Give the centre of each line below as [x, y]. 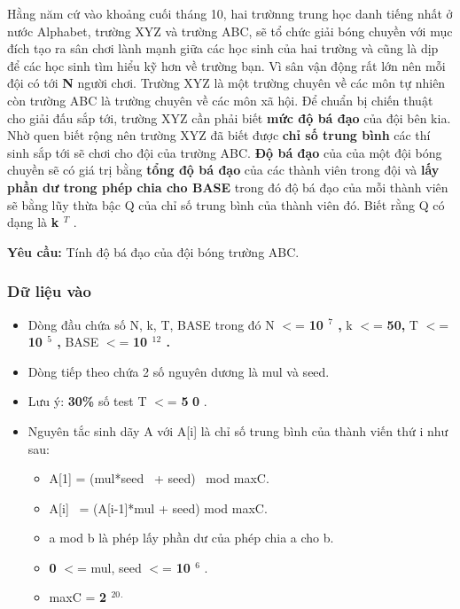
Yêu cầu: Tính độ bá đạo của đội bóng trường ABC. [153, 251]
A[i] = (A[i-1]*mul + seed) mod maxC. [158, 507]
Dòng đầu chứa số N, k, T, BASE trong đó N [151, 324]
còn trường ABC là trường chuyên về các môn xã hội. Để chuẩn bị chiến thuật [220, 100]
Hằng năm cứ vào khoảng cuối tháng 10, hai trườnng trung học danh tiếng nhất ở [230, 13]
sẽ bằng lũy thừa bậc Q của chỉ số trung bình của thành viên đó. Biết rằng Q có [226, 204]
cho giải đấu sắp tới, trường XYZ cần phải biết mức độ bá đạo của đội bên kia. [229, 117]
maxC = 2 [78, 597]
